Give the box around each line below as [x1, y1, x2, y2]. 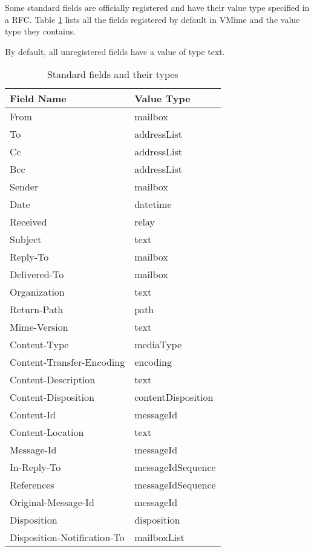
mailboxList [134, 530, 185, 545]
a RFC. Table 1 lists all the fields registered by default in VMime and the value [5, 13, 300, 25]
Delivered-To [10, 267, 64, 282]
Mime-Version [10, 320, 68, 334]
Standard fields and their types [47, 67, 178, 82]
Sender [10, 180, 39, 194]
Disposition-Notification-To [10, 530, 125, 545]
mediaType [134, 337, 182, 352]
